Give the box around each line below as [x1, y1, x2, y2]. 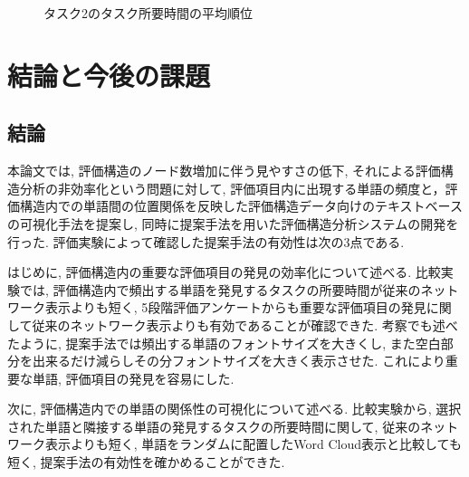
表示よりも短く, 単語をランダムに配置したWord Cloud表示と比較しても [44, 434, 462, 453]
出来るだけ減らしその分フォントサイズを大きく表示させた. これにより [32, 351, 445, 370]
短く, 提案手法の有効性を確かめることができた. [7, 453, 285, 472]
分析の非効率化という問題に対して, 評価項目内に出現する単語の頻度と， [19, 178, 445, 197]
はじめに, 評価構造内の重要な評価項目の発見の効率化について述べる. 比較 [7, 262, 441, 281]
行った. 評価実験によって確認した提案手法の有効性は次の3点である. [7, 232, 405, 251]
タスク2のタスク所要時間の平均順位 [43, 4, 253, 22]
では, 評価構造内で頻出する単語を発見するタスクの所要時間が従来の [19, 280, 421, 299]
